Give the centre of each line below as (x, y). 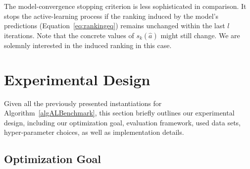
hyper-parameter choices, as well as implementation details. (94, 132)
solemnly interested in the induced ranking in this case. (88, 45)
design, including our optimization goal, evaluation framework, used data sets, (123, 122)
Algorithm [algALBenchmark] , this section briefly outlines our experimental (119, 113)
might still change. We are (200, 35)
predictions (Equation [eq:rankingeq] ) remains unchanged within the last (115, 26)
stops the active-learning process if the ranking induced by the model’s (111, 16)
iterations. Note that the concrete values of (69, 35)
